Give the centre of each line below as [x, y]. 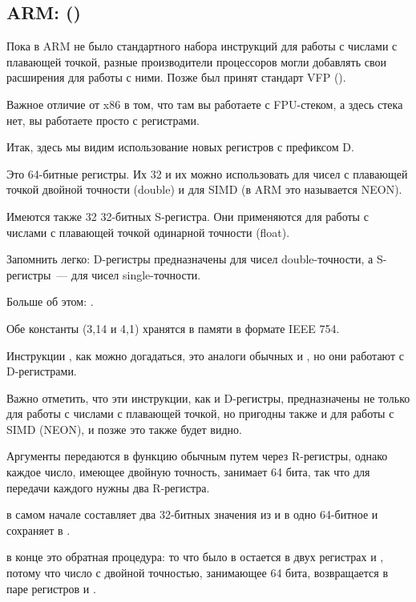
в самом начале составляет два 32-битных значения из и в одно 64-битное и [192, 514]
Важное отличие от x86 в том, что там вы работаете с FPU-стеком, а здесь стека [205, 104]
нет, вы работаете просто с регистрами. [103, 120]
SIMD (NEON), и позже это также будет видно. [124, 429]
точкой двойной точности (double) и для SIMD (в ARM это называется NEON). [204, 189]
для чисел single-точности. [136, 274]
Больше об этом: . [50, 301]
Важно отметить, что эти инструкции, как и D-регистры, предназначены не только [208, 397]
